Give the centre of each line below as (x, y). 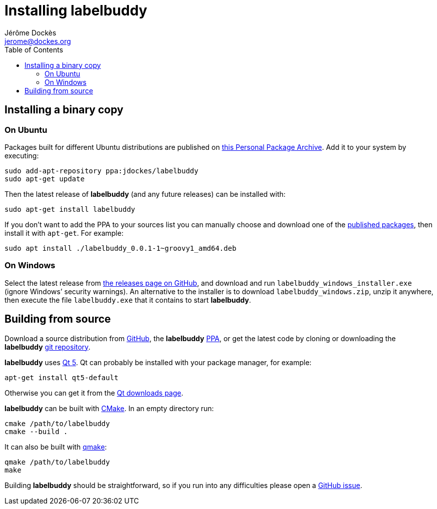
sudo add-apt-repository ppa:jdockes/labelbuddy (101, 171)
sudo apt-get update (45, 179)
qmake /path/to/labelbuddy (57, 462)
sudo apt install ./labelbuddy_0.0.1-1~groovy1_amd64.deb (120, 248)
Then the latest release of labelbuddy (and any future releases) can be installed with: (145, 194)
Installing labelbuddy (76, 10)
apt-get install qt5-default (61, 377)
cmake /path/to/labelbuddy (57, 423)
